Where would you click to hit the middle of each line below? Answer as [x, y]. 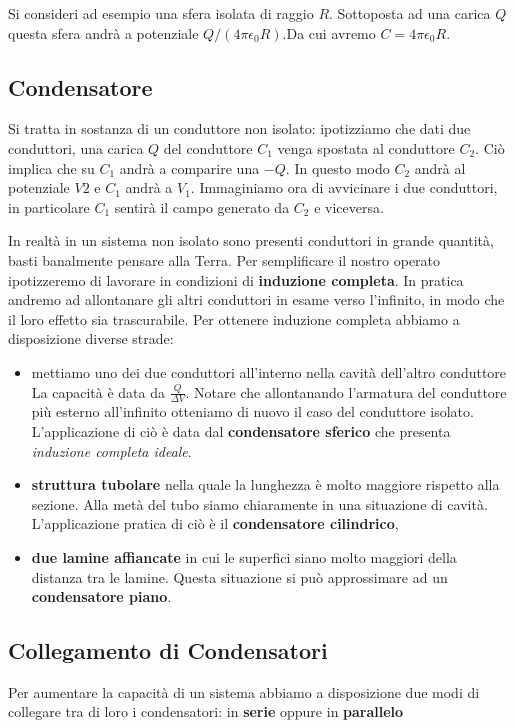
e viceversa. [349, 206]
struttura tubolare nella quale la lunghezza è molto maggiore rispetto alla [265, 484]
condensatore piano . [101, 596]
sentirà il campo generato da [202, 206]
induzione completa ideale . [111, 450]
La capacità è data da [98, 391]
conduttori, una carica [76, 147]
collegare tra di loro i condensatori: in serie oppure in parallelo [206, 711]
